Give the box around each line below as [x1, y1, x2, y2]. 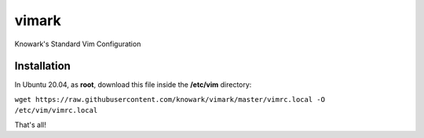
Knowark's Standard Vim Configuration [14, 39, 141, 49]
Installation [14, 60, 71, 73]
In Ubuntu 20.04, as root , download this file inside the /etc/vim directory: [14, 80, 252, 89]
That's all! [14, 120, 46, 129]
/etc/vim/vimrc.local [14, 106, 98, 115]
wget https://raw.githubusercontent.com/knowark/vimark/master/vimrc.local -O [14, 95, 326, 103]
